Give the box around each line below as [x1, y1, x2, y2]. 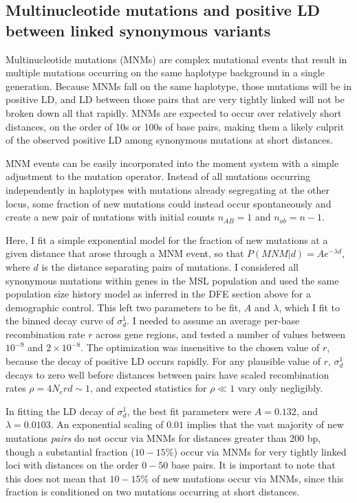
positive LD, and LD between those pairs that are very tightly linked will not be [6, 92, 345, 107]
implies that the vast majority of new [186, 417, 344, 432]
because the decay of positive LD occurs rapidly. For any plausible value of [6, 354, 321, 368]
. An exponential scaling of [50, 417, 164, 432]
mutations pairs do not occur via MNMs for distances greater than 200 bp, [6, 431, 321, 445]
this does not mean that [6, 471, 107, 485]
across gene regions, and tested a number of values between [96, 326, 346, 341]
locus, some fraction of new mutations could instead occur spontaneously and [6, 196, 332, 210]
